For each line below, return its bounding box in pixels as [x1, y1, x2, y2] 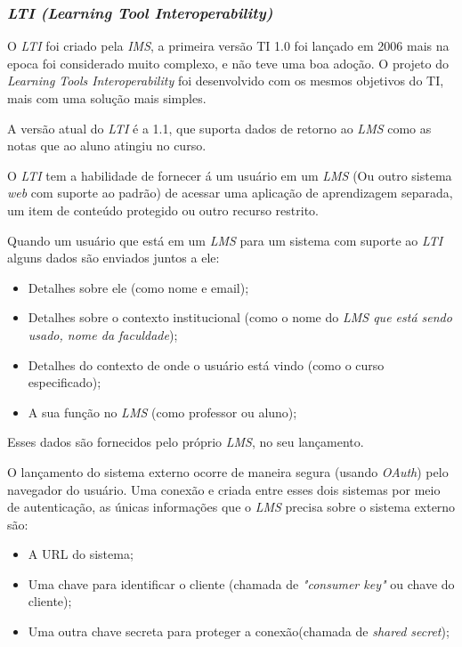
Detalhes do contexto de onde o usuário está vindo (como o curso [28, 355, 385, 374]
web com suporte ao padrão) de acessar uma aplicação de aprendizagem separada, [7, 183, 453, 202]
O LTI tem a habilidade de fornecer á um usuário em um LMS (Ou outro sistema [7, 166, 452, 184]
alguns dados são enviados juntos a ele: [7, 248, 220, 267]
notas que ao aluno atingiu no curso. [7, 136, 207, 155]
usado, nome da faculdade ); [28, 325, 178, 344]
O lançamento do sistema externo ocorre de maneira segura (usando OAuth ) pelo [7, 462, 449, 481]
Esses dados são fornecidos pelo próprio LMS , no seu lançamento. [7, 433, 364, 451]
